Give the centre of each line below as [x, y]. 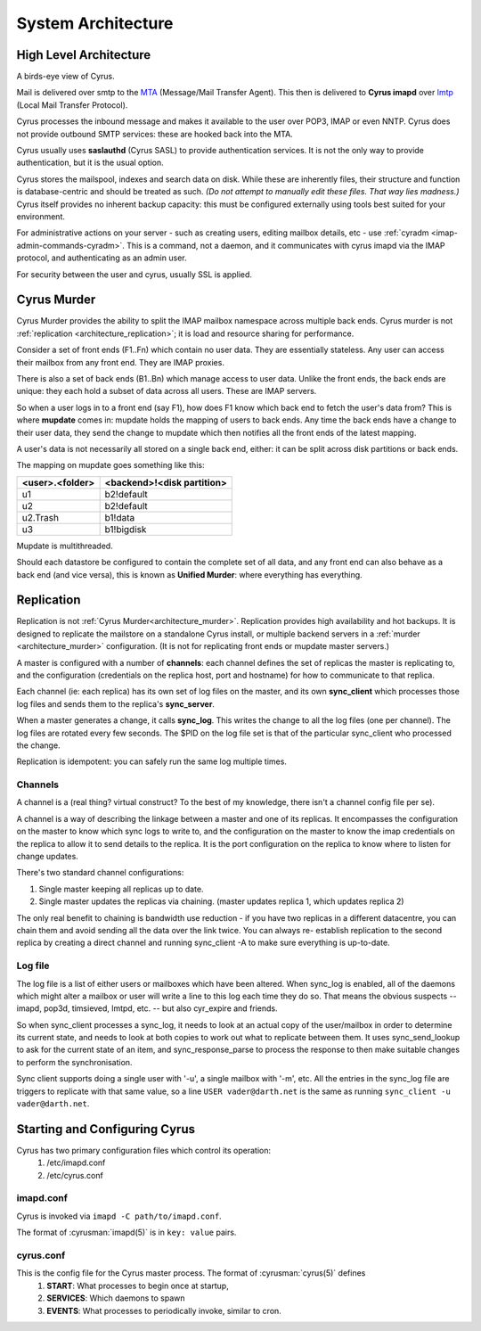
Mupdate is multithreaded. [65, 546]
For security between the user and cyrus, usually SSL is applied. [135, 274]
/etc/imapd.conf [76, 1163]
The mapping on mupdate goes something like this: [110, 465]
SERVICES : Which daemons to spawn [116, 1298]
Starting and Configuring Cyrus [106, 1129]
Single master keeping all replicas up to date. [121, 889]
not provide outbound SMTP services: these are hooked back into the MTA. [155, 134]
